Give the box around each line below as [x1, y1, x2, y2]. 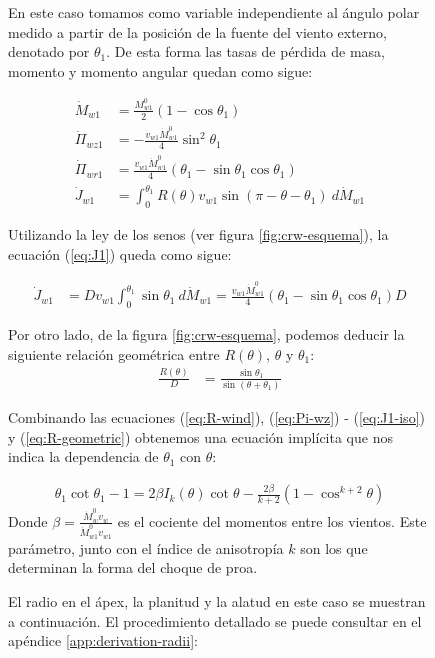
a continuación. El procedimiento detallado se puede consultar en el [8, 610, 422, 631]
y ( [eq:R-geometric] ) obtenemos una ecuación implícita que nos [8, 426, 393, 447]
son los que [300, 537, 368, 558]
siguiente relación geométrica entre [8, 343, 220, 364]
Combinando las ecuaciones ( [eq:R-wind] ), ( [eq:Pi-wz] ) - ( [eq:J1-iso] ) [8, 407, 425, 428]
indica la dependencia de [8, 446, 159, 467]
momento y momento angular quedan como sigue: [8, 60, 313, 81]
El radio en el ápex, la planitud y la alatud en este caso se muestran [8, 591, 426, 612]
